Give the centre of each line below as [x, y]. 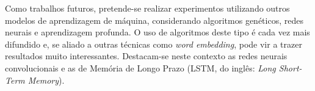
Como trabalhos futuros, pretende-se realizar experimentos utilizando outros [147, 8]
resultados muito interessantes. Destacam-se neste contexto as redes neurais [146, 56]
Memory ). [46, 80]
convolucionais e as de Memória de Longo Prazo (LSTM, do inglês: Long [140, 67]
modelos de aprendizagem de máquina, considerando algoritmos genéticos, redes [154, 20]
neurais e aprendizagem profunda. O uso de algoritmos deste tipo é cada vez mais [157, 32]
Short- [290, 67]
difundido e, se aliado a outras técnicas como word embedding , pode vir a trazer [154, 44]
